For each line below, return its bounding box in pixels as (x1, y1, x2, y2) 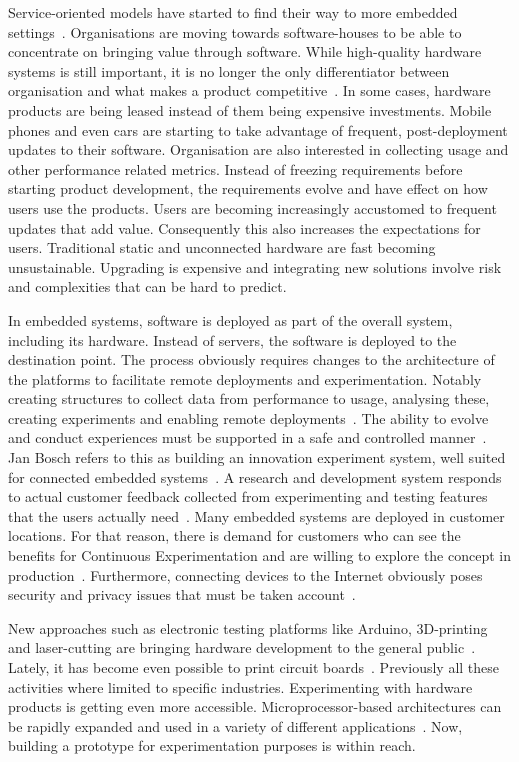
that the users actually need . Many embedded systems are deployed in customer (8, 505, 505, 526)
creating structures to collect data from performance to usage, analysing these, (8, 388, 490, 409)
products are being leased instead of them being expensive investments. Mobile (8, 99, 492, 120)
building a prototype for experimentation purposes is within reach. (8, 735, 416, 756)
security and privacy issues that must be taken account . (8, 584, 356, 605)
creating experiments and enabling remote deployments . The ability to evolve (8, 407, 489, 428)
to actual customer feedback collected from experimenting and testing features (8, 486, 488, 507)
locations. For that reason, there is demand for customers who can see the (8, 525, 461, 546)
